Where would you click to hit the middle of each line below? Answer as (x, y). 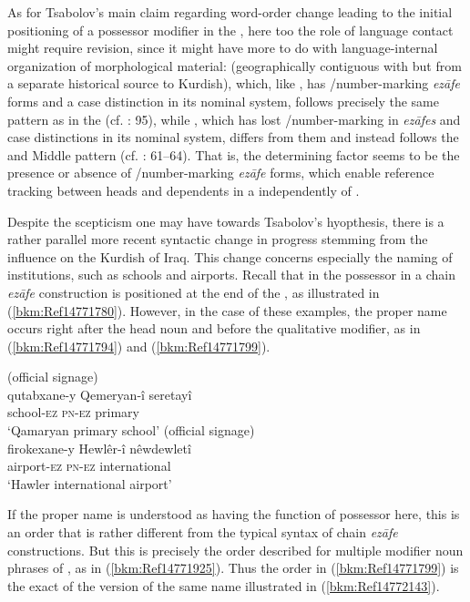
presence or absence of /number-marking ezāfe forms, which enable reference (221, 173)
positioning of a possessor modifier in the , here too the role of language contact (230, 30)
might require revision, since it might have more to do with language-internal (223, 48)
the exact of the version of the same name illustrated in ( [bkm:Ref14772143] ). (224, 585)
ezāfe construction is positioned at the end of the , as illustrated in (194, 292)
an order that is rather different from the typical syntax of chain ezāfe (203, 532)
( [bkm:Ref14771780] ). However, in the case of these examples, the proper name (227, 310)
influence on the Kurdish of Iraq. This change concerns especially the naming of (230, 256)
